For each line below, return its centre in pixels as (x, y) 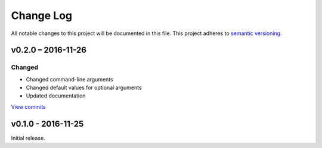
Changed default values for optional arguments (84, 88)
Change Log (42, 15)
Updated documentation (56, 96)
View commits (28, 106)
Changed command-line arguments (69, 79)
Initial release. (28, 138)
